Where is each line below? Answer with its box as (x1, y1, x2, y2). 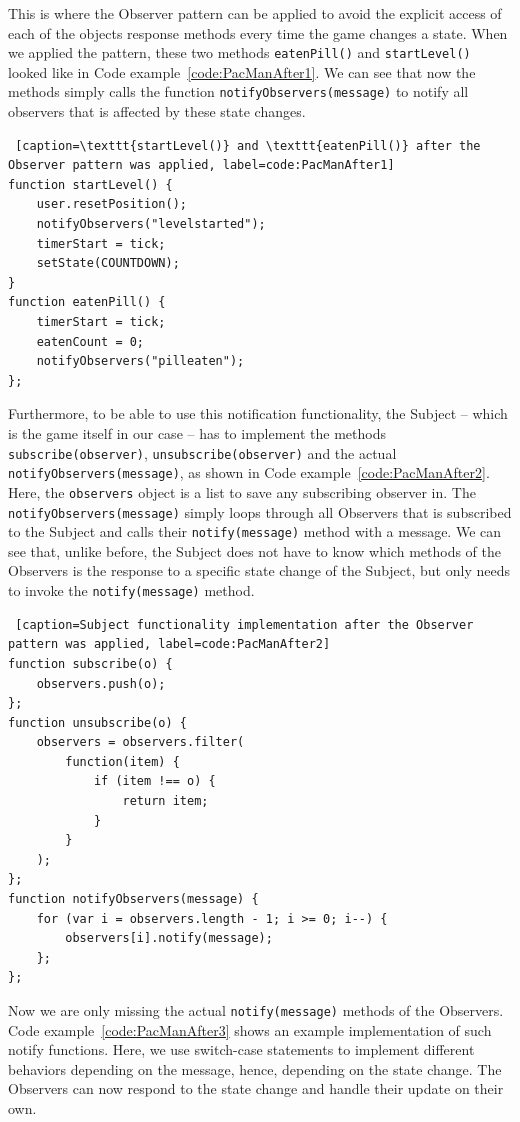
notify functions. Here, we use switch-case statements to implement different (8, 1039, 475, 1060)
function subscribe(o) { (8, 656, 173, 671)
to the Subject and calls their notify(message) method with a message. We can (8, 521, 502, 542)
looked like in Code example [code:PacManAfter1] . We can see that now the (8, 61, 476, 82)
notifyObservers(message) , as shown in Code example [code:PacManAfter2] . (8, 462, 490, 483)
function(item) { (65, 754, 180, 769)
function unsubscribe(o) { (8, 715, 187, 730)
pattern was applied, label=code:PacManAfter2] (8, 637, 331, 652)
